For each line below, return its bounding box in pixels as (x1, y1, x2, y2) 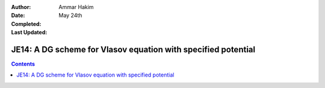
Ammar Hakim (58, 4, 94, 10)
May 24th (58, 12, 82, 19)
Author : (11, 4, 31, 10)
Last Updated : (11, 29, 48, 36)
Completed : (11, 20, 42, 27)
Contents (11, 60, 36, 68)
